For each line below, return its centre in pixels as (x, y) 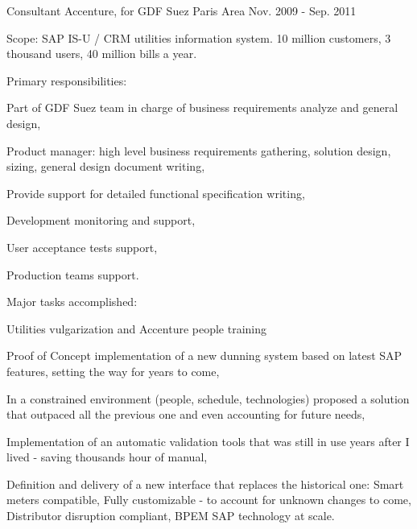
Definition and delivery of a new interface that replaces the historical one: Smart (205, 484)
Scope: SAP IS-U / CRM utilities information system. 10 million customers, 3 (199, 37)
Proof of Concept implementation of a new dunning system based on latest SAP (204, 355)
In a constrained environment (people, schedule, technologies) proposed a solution (208, 398)
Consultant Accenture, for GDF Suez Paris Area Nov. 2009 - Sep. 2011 (182, 10)
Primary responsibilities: (67, 80)
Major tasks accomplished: (72, 302)
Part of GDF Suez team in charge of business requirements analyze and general (202, 107)
